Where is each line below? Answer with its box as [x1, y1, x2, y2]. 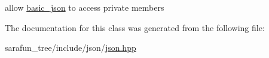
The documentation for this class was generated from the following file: [5, 21, 265, 33]
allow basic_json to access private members [5, 1, 164, 13]
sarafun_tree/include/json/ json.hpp [5, 41, 136, 54]
